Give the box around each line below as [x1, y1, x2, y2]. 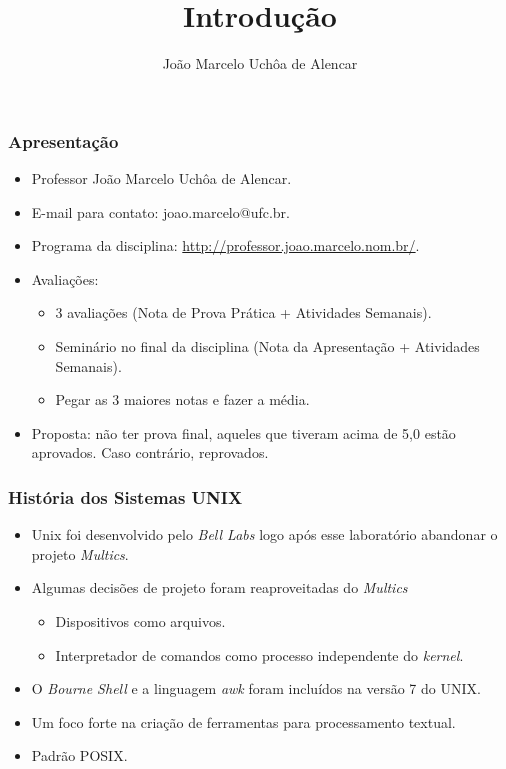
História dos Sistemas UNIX [8, 484, 243, 509]
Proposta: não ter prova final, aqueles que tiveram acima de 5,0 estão [31, 422, 456, 443]
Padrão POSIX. [31, 745, 128, 766]
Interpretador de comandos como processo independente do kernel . [55, 644, 464, 665]
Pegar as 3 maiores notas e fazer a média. [55, 389, 310, 410]
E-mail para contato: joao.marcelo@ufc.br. [31, 201, 290, 222]
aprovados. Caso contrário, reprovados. [31, 442, 269, 463]
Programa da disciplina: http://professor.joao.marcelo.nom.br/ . [31, 235, 420, 256]
